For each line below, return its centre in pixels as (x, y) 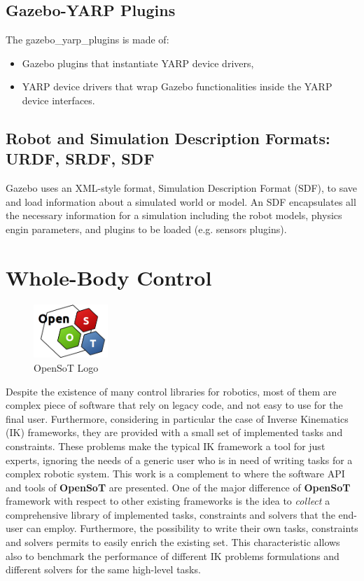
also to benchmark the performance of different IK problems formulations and (173, 555)
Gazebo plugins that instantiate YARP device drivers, (138, 63)
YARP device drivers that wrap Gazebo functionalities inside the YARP (177, 86)
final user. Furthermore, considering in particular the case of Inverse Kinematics (177, 418)
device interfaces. (58, 100)
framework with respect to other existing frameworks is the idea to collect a (168, 501)
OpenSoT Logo (66, 367)
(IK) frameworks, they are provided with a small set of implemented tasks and (174, 432)
